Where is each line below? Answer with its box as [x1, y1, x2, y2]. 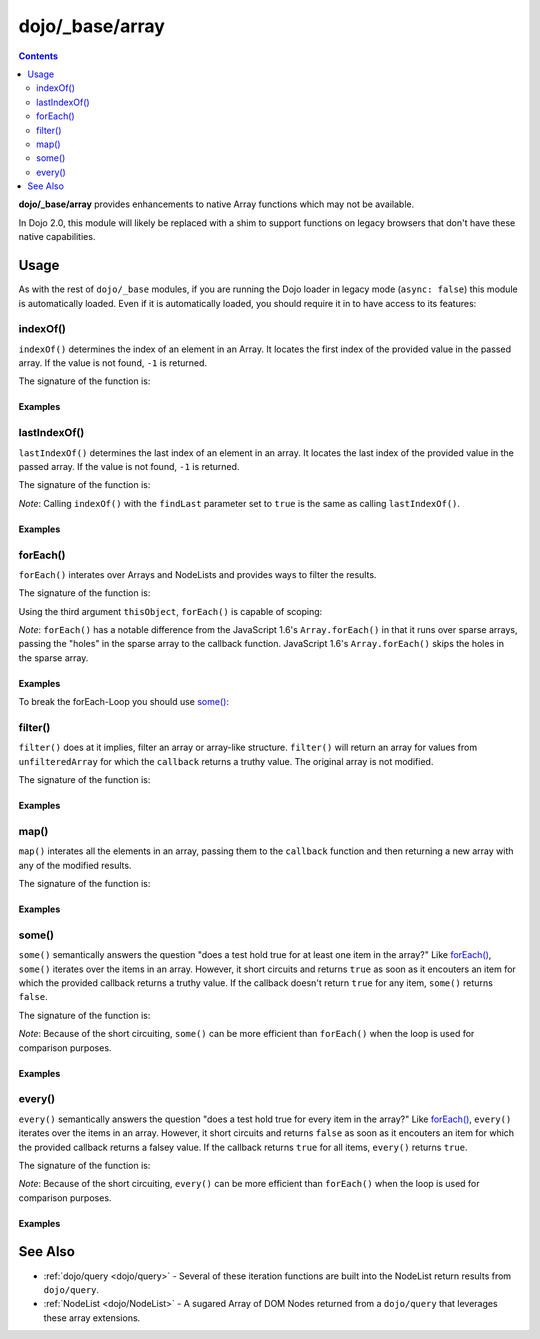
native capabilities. [18, 231, 96, 243]
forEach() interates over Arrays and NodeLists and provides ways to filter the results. [18, 568, 377, 580]
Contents [18, 50, 59, 62]
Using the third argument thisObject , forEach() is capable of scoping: [18, 605, 323, 617]
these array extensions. [43, 1311, 141, 1324]
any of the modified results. [18, 859, 132, 871]
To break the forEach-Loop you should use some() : [18, 696, 230, 708]
